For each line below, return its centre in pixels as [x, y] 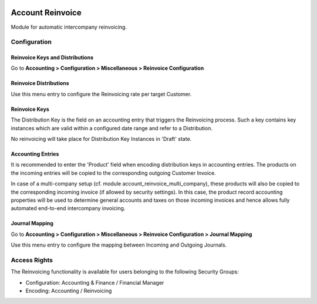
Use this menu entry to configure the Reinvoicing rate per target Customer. [101, 94]
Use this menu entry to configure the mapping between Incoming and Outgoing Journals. [119, 245]
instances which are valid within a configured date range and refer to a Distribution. [112, 128]
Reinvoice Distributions [40, 83]
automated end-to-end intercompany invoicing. [68, 208]
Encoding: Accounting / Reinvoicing [69, 291]
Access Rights [32, 260]
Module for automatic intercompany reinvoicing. [69, 27]
